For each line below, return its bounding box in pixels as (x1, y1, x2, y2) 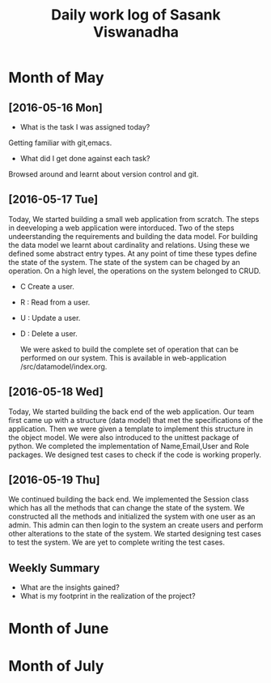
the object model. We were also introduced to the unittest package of (8, 432, 239, 442)
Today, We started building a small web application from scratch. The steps (8, 214, 260, 224)
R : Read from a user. (19, 297, 91, 307)
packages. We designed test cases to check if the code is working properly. (8, 450, 261, 459)
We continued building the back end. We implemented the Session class (8, 494, 249, 504)
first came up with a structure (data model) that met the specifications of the (8, 415, 264, 425)
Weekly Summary (8, 561, 100, 574)
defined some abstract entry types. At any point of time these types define (8, 249, 257, 258)
